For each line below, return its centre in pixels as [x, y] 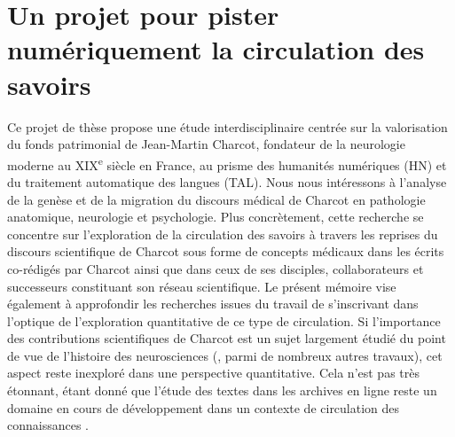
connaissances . [48, 425]
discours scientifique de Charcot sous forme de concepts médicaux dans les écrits [226, 251]
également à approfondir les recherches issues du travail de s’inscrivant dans [213, 304]
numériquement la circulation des [216, 49]
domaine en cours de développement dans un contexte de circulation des [204, 407]
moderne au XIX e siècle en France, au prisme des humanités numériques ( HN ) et [227, 163]
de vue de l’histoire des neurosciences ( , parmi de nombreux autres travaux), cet [225, 355]
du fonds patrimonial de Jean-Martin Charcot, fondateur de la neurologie [206, 144]
